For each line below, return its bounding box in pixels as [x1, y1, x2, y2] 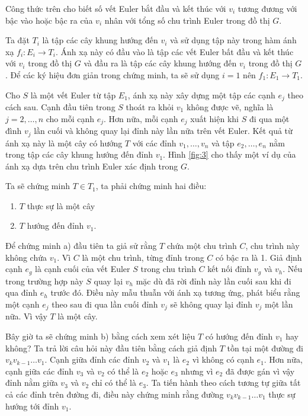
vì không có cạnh [192, 353, 254, 366]
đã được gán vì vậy [225, 364, 295, 377]
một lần [265, 297, 293, 310]
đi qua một [249, 112, 290, 124]
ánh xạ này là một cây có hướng [5, 136, 123, 149]
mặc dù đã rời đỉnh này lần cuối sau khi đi [136, 274, 291, 287]
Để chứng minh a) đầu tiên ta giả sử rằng [5, 239, 157, 252]
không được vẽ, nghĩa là [186, 101, 274, 113]
